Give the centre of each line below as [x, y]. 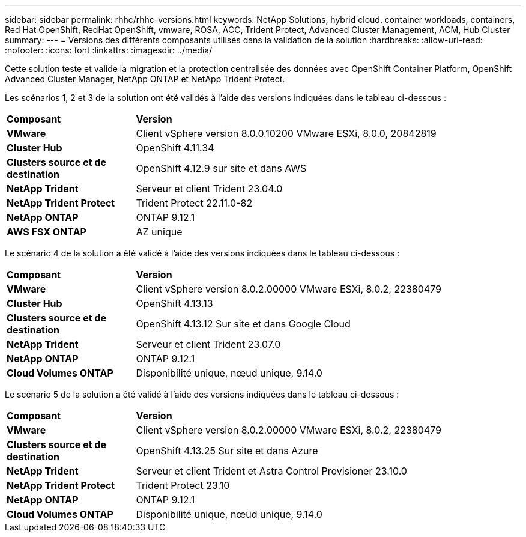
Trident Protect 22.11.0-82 [194, 203]
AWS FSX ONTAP [47, 232]
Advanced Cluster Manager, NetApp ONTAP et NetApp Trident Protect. [145, 79]
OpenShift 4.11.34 [175, 148]
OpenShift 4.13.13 [174, 303]
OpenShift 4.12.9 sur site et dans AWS [221, 168]
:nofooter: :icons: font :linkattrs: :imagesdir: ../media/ [109, 50]
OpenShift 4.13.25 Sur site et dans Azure [227, 451]
